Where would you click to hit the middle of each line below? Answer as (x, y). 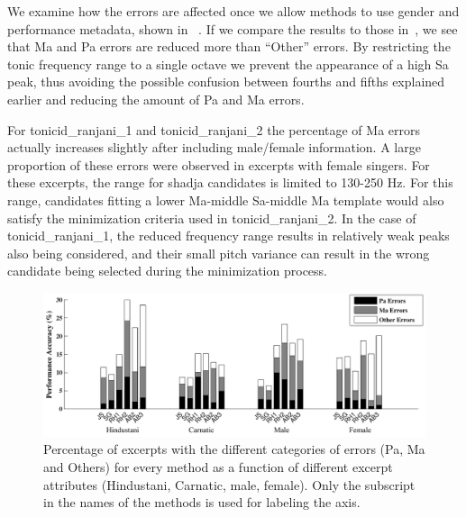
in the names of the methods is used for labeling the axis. (202, 502)
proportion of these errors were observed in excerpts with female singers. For (219, 164)
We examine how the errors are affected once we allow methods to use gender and (233, 11)
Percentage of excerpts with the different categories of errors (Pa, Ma (234, 449)
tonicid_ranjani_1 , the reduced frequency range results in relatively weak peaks (228, 236)
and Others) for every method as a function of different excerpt (218, 466)
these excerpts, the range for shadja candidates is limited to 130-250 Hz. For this (230, 182)
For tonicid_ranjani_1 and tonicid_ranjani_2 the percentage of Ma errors (214, 129)
